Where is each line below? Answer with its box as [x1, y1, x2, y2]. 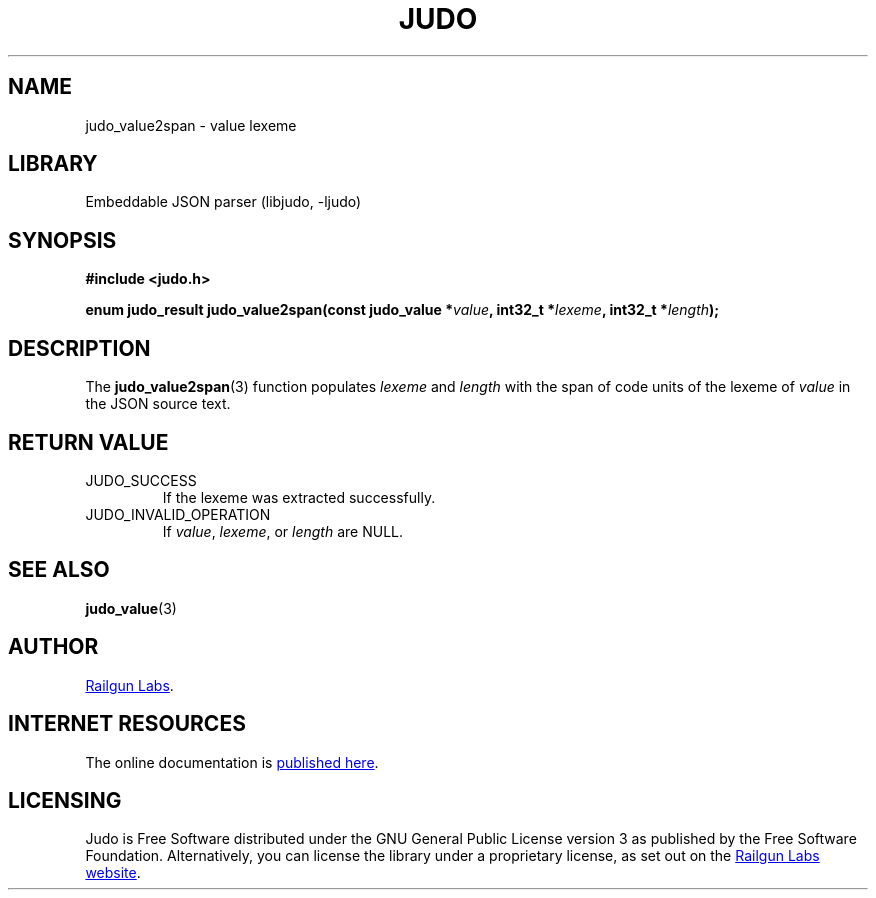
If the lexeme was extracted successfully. [162, 488, 436, 506]
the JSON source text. [85, 395, 231, 413]
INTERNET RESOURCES [8, 711, 246, 737]
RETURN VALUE [8, 429, 169, 455]
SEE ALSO [8, 557, 110, 583]
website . [85, 864, 141, 882]
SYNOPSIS [8, 227, 117, 253]
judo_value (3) [85, 599, 177, 617]
